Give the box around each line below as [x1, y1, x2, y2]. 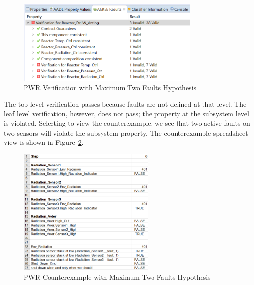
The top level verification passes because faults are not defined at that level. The [4, 98, 247, 109]
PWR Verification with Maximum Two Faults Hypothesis [24, 82, 197, 93]
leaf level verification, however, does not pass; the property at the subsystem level [4, 108, 249, 119]
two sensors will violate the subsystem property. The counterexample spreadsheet [4, 127, 248, 138]
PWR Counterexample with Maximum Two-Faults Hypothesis [24, 272, 211, 282]
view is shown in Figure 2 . [4, 137, 84, 147]
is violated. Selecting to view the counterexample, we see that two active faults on [4, 118, 250, 128]
